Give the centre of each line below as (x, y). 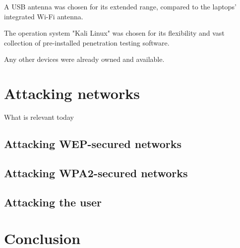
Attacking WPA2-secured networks (96, 173)
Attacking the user (53, 202)
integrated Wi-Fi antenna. (44, 16)
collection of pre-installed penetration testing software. (87, 42)
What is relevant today (39, 117)
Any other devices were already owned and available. (84, 59)
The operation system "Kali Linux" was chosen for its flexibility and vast (114, 33)
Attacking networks (72, 93)
